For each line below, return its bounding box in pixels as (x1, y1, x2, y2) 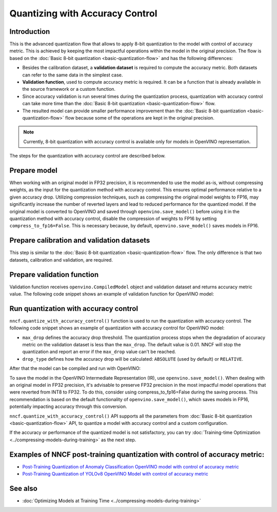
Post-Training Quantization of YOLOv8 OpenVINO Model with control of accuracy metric (22, 471, 209, 477)
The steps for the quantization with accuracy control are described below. (9, 153, 166, 159)
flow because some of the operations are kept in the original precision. (65, 114, 215, 121)
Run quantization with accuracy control (9, 304, 138, 313)
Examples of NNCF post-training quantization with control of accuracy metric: (9, 450, 265, 459)
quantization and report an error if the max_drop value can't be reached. (22, 349, 176, 355)
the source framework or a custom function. (22, 86, 115, 92)
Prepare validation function (9, 270, 99, 279)
